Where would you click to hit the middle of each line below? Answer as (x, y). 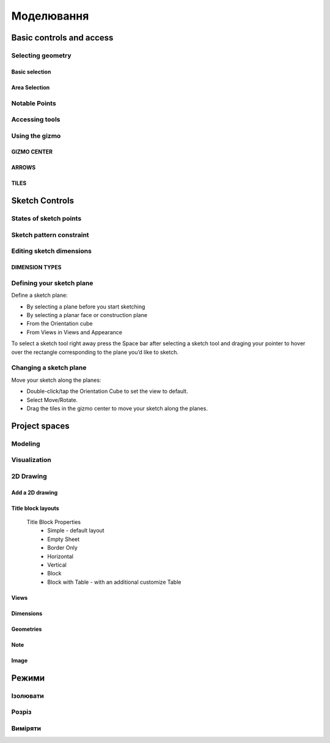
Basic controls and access (62, 38)
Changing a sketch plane (49, 368)
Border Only (62, 548)
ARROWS (24, 168)
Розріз (21, 712)
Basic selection (31, 72)
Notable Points (34, 103)
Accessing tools (36, 119)
